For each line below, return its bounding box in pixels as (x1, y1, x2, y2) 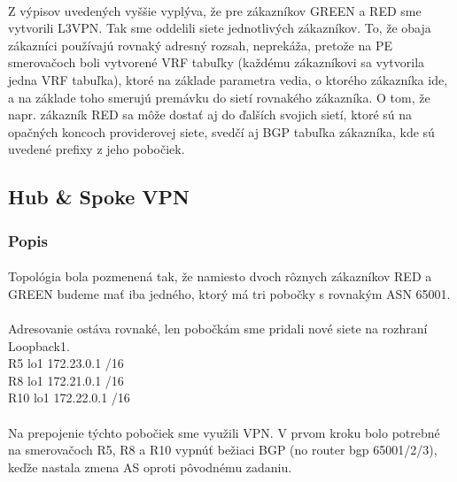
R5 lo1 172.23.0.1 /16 (8, 354, 124, 372)
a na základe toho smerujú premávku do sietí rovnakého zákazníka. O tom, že (8, 88, 430, 106)
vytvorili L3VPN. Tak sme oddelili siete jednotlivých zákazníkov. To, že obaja (8, 19, 431, 37)
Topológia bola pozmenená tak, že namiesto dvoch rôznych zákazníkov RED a (8, 267, 432, 286)
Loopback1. (8, 336, 70, 355)
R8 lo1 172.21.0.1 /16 (8, 371, 124, 389)
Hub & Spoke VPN (8, 183, 190, 210)
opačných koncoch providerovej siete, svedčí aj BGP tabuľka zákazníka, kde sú (8, 122, 435, 141)
